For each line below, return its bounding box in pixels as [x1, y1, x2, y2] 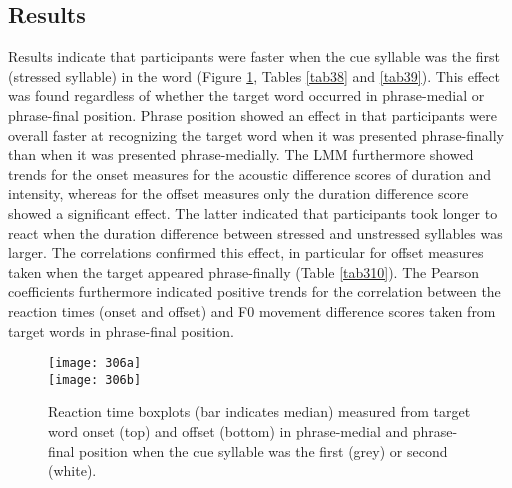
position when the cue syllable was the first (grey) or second [79, 440, 448, 461]
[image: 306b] [48, 372, 142, 387]
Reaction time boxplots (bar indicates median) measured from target [48, 401, 471, 422]
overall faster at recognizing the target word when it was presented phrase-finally [8, 124, 505, 145]
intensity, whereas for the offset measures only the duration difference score [8, 183, 469, 204]
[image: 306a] [48, 356, 142, 371]
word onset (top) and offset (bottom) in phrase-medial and [48, 421, 409, 442]
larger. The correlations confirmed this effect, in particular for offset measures [8, 242, 484, 263]
